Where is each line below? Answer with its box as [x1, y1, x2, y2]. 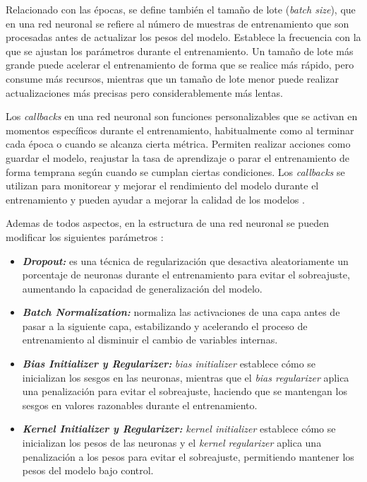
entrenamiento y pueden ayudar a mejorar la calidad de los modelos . [6, 192, 305, 206]
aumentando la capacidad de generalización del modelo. [22, 281, 263, 295]
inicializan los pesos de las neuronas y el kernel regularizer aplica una [22, 435, 322, 450]
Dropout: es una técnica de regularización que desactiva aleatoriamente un [22, 253, 349, 268]
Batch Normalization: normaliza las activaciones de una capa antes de [22, 305, 340, 319]
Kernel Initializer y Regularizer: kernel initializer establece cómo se [22, 421, 336, 436]
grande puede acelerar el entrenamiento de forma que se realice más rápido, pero [6, 57, 354, 72]
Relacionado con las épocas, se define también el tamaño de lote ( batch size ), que [6, 2, 356, 16]
